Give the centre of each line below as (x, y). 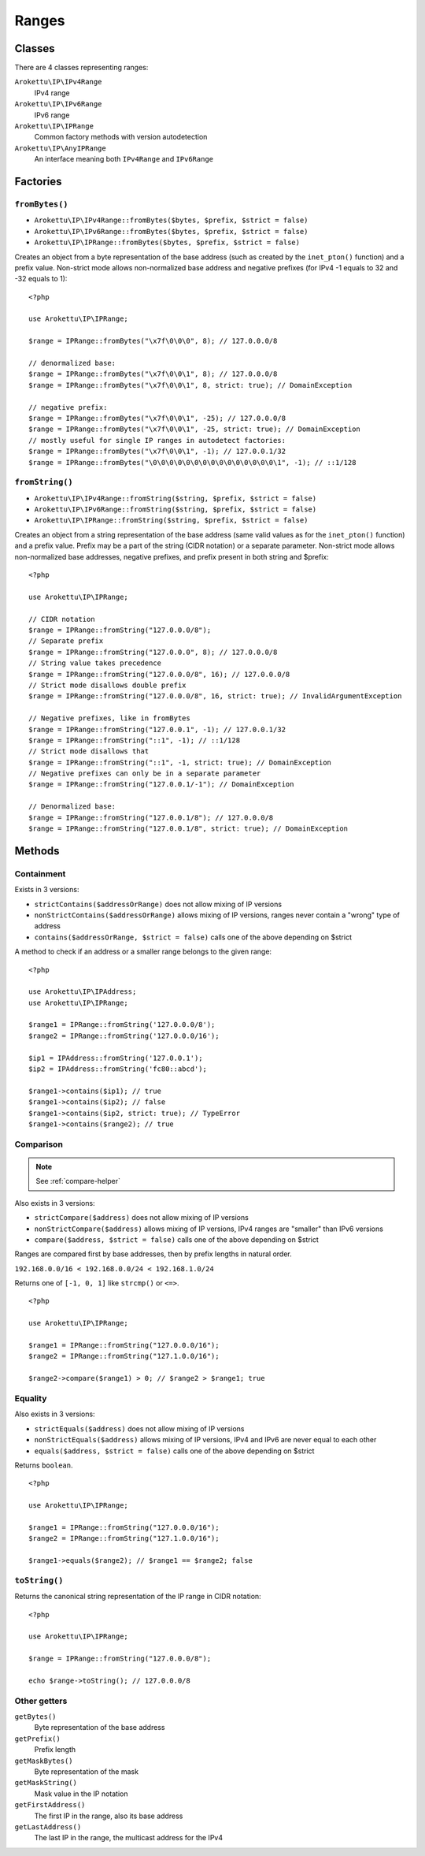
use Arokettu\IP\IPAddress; (83, 992)
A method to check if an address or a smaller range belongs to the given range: (143, 952)
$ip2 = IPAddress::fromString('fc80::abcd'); (118, 1069)
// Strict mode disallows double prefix (107, 685)
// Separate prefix (66, 641)
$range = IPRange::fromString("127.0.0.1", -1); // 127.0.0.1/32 (157, 729)
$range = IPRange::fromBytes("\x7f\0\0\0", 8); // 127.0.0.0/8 (153, 341)
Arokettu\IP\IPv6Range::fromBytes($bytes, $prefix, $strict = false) (171, 231)
